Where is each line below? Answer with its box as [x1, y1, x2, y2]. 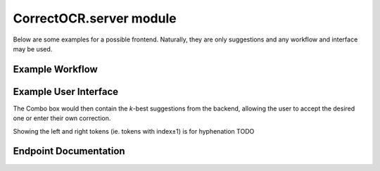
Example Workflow [13, 63, 98, 75]
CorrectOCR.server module [13, 11, 177, 26]
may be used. [13, 44, 53, 53]
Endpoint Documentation [13, 145, 126, 158]
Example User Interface [13, 85, 119, 98]
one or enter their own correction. [13, 114, 111, 122]
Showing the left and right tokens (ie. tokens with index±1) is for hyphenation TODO [13, 127, 255, 135]
